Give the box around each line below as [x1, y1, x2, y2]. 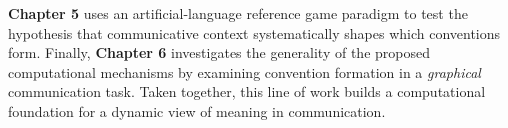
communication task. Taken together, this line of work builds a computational [8, 81, 486, 102]
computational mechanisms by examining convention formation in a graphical [8, 61, 481, 82]
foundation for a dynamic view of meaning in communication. [8, 100, 386, 121]
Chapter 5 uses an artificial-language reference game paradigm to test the [8, 3, 468, 23]
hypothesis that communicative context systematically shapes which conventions [8, 22, 501, 43]
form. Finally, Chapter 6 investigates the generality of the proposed [8, 42, 430, 63]
